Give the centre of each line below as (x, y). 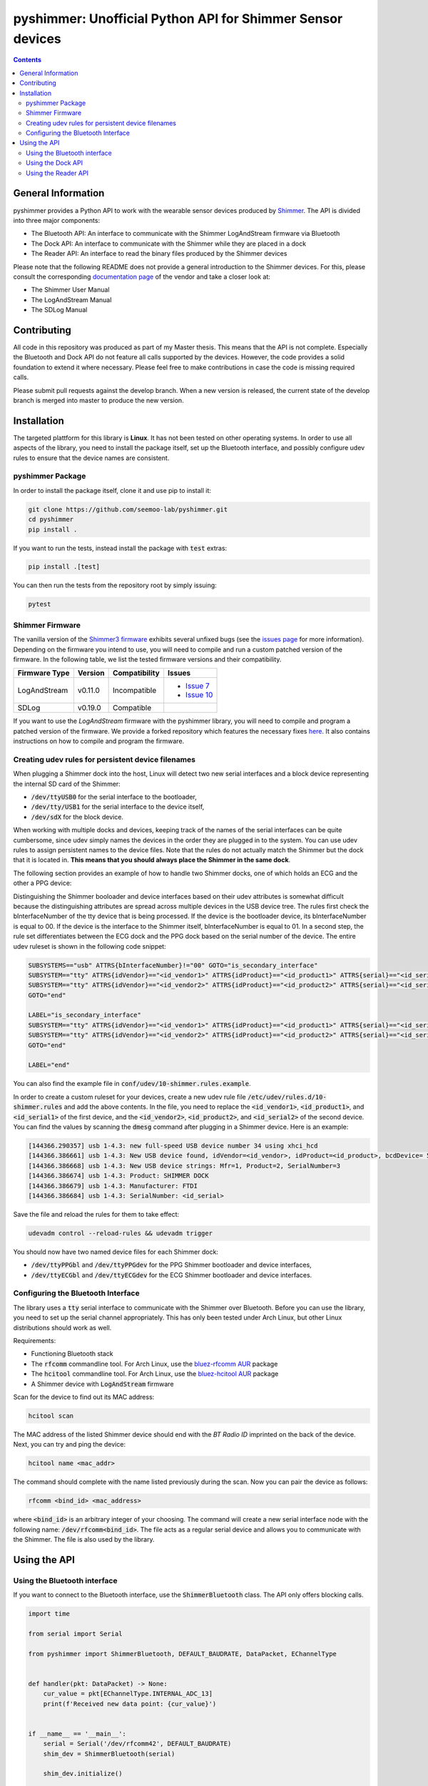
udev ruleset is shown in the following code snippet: (90, 946)
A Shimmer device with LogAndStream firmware (102, 1384)
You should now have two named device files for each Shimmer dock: (116, 1252)
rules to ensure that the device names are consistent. (91, 458)
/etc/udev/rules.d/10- (287, 1097)
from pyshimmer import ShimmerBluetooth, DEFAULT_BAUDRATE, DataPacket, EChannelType (182, 1653)
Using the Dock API (55, 163)
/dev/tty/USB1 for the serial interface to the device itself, (118, 807)
